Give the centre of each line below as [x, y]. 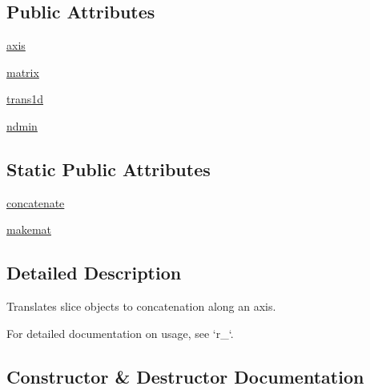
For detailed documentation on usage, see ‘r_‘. [120, 333]
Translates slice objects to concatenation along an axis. [141, 306]
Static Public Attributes [109, 169]
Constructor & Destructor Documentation [185, 376]
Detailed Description [94, 273]
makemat [29, 229]
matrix [23, 72]
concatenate [36, 202]
